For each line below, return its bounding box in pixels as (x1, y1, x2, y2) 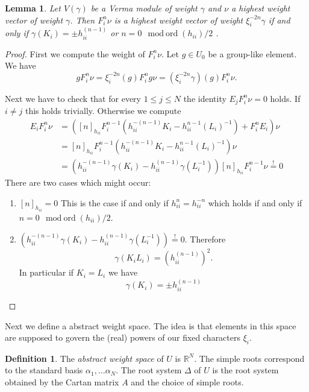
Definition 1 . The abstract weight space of (5, 352, 164, 364)
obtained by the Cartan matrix (5, 376, 119, 388)
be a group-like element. (208, 47, 297, 60)
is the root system (212, 364, 279, 376)
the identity (183, 92, 226, 104)
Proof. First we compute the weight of (5, 47, 145, 60)
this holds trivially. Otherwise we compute (25, 104, 181, 117)
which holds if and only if (208, 196, 302, 209)
